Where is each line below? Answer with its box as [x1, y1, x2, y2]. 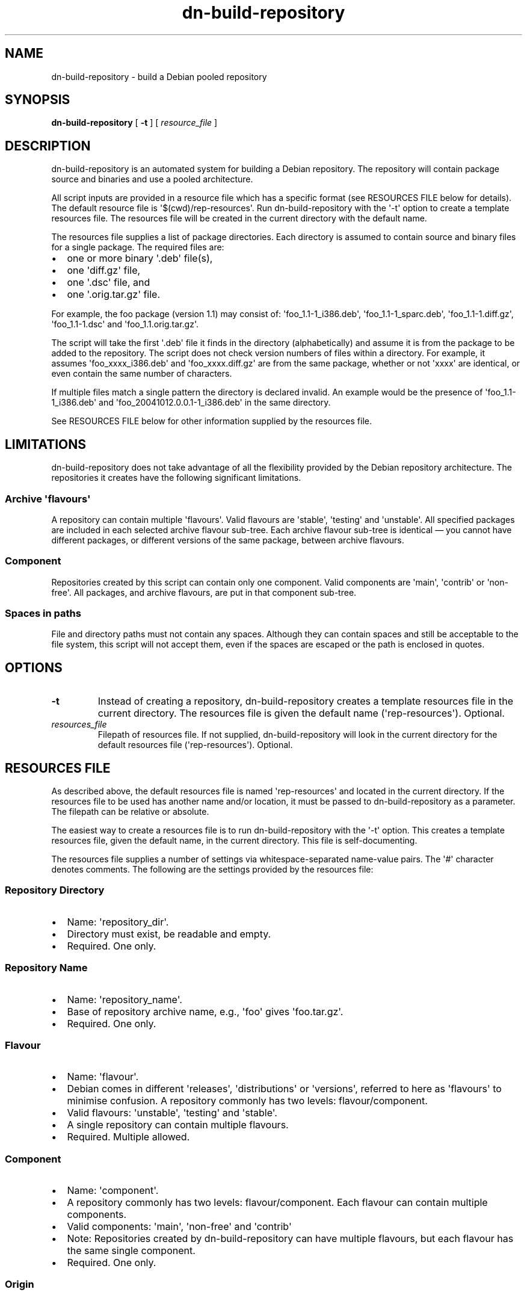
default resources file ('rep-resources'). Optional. [97, 740, 293, 750]
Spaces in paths [5, 607, 81, 619]
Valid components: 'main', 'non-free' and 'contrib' [67, 1220, 292, 1233]
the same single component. [67, 1244, 196, 1257]
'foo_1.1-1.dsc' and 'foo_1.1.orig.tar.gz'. [51, 319, 199, 330]
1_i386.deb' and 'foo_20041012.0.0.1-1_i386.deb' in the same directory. [51, 397, 331, 408]
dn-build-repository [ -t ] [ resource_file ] [51, 117, 218, 128]
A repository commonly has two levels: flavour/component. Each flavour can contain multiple [67, 1196, 488, 1209]
